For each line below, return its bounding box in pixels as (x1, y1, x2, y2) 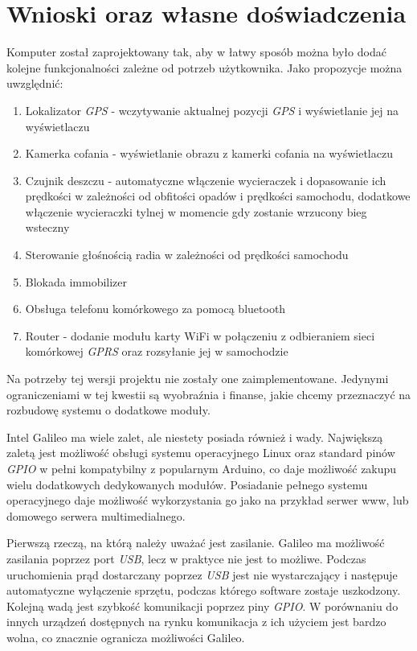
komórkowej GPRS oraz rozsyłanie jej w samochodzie (25, 343, 288, 360)
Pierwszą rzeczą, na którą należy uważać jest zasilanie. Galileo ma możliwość (6, 534, 385, 551)
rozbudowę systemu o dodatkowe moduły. (6, 402, 211, 418)
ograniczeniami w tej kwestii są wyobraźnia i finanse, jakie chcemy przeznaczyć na (6, 385, 411, 402)
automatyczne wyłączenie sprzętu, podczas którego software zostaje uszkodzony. (6, 582, 401, 599)
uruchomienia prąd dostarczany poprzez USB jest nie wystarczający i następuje (6, 566, 398, 583)
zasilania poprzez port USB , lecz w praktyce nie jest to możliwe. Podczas (6, 550, 366, 567)
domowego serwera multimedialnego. (6, 507, 186, 524)
